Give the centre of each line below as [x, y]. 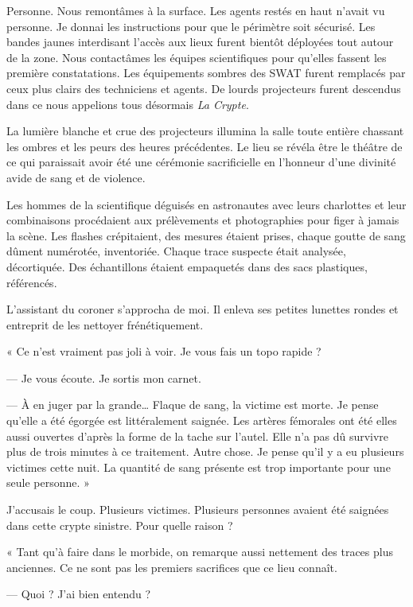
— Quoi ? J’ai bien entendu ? [79, 594]
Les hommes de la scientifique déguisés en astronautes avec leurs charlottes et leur [206, 204]
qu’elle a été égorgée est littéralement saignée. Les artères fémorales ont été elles [202, 420]
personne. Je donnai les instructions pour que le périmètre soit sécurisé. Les [191, 26]
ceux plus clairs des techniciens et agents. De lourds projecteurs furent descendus [204, 88]
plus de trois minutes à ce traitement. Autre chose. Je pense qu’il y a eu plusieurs [205, 451]
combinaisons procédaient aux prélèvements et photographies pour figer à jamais [203, 220]
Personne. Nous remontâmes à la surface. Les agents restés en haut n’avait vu [196, 10]
